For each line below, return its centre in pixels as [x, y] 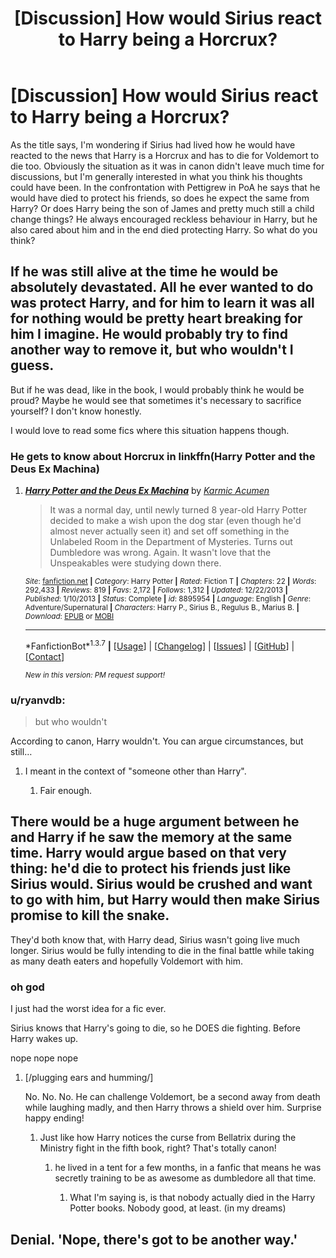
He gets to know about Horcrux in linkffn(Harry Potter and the [163, 456]
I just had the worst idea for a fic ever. [88, 1009]
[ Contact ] [44, 656]
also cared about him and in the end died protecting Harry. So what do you [164, 229]
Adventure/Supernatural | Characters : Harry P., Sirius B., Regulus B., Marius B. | [162, 608]
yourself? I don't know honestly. [76, 411]
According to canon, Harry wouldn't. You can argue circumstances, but [157, 741]
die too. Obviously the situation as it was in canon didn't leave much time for [167, 166]
